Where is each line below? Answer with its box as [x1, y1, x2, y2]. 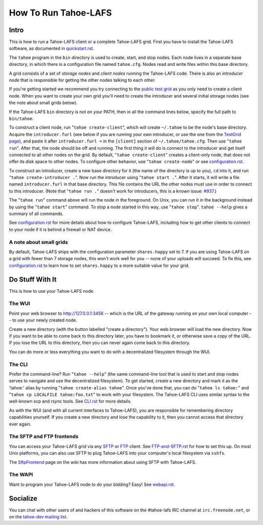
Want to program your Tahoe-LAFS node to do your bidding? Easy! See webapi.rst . [9, 481, 175, 487]
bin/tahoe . [9, 115, 34, 121]
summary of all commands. [9, 211, 64, 217]
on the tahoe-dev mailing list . [9, 514, 68, 520]
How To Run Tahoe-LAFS [9, 7, 112, 18]
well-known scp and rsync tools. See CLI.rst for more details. [9, 398, 131, 404]
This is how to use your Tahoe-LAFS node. [9, 288, 94, 294]
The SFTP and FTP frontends [9, 433, 79, 440]
